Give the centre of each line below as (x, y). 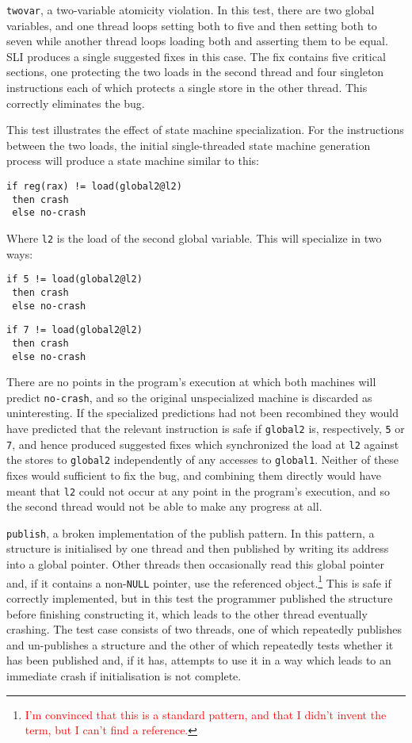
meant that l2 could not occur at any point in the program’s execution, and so (198, 490)
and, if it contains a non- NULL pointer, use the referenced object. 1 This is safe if (199, 581)
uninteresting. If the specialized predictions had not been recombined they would (203, 413)
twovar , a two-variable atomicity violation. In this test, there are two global (191, 10)
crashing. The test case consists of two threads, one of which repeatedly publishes (204, 629)
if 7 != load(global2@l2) (74, 330)
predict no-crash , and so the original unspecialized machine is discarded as (189, 397)
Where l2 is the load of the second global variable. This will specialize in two (194, 237)
